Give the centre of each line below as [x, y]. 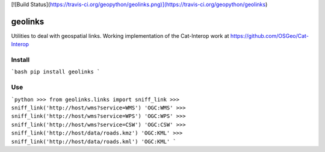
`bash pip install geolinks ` [56, 72]
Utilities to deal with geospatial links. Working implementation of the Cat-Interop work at [120, 35]
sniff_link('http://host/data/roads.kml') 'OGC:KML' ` [94, 141]
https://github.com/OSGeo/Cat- [270, 35]
